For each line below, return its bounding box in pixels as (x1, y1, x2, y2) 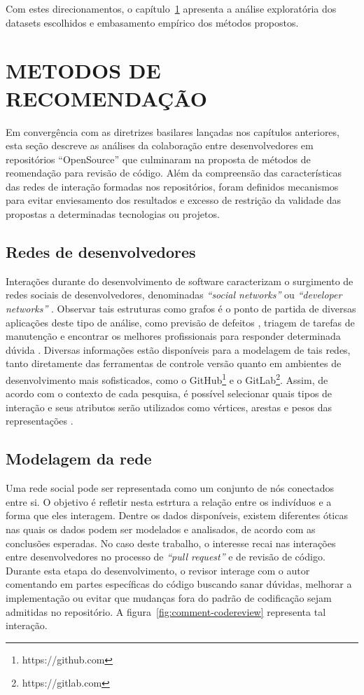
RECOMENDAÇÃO (6, 83, 207, 112)
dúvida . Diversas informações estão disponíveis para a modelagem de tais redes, (6, 342, 351, 357)
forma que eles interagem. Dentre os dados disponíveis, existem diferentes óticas (6, 508, 348, 523)
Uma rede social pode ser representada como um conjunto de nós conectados (6, 481, 335, 495)
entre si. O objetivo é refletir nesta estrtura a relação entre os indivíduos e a (6, 494, 332, 509)
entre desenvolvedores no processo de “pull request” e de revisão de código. (6, 549, 325, 564)
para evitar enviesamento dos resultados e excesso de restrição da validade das (6, 193, 342, 207)
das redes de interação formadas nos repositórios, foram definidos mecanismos (6, 179, 339, 193)
